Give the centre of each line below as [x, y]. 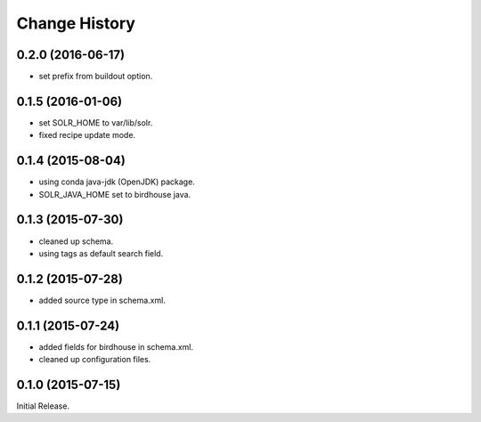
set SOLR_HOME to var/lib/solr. [96, 122]
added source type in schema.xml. [102, 300]
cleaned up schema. [76, 241]
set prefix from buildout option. [96, 77]
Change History [76, 23]
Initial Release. [43, 406]
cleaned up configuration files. [95, 360]
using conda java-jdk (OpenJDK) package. [117, 182]
